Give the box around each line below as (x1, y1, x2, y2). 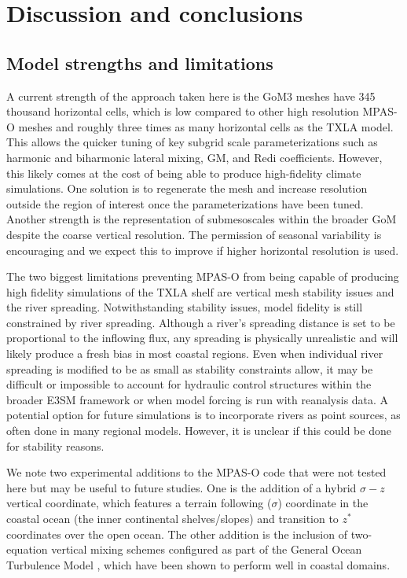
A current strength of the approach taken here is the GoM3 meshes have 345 (6, 87, 376, 104)
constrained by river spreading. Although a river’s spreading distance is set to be (6, 314, 395, 330)
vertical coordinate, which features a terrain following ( (6, 495, 272, 511)
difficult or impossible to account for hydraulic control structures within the (6, 376, 372, 392)
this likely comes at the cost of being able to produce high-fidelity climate (6, 164, 361, 181)
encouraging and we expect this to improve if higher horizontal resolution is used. (6, 241, 399, 258)
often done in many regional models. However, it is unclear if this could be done (6, 422, 391, 439)
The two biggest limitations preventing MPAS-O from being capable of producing (6, 268, 399, 285)
